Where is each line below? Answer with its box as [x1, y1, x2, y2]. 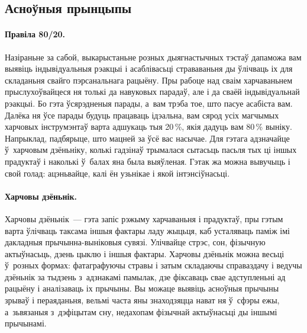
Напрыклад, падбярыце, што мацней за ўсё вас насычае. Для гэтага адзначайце [5, 132, 290, 144]
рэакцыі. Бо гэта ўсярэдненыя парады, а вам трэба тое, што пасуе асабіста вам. [5, 97, 293, 109]
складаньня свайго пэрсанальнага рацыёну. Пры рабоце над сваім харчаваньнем [5, 73, 293, 86]
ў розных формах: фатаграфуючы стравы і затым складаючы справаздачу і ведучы [5, 259, 302, 271]
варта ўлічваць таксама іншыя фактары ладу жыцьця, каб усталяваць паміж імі [5, 224, 290, 236]
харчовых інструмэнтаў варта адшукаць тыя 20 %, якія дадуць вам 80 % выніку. [5, 120, 292, 133]
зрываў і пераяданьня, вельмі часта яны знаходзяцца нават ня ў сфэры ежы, [5, 294, 280, 306]
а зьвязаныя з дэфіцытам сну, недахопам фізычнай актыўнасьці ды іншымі [5, 305, 277, 318]
